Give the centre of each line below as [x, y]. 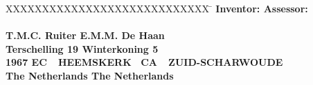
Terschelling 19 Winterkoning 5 [82, 48]
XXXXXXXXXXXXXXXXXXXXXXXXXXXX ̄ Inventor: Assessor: [157, 8]
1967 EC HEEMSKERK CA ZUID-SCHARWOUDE [144, 62]
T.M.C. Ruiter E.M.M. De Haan [85, 35]
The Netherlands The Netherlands [90, 75]
